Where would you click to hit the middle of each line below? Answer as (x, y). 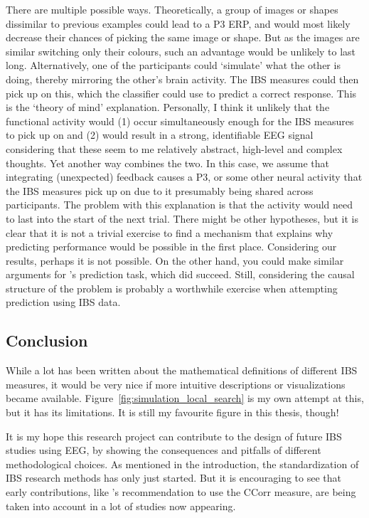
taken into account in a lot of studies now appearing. (121, 506)
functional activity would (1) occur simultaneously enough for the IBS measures (180, 121)
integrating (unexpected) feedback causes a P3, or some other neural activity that (184, 177)
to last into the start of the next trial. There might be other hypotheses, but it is (182, 218)
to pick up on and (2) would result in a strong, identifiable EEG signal (160, 135)
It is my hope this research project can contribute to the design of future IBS (174, 436)
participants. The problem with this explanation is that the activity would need (180, 205)
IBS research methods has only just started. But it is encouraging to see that (173, 478)
